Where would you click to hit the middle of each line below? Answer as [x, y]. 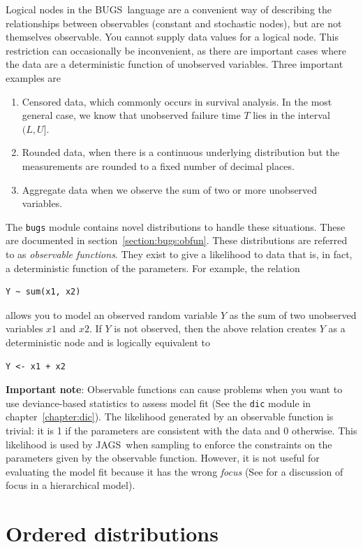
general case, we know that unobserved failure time [131, 115]
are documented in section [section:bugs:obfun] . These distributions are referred [177, 240]
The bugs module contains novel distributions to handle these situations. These [176, 226]
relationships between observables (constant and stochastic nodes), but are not [174, 23]
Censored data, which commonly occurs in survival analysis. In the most [177, 101]
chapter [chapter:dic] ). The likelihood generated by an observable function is [170, 417]
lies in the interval [291, 115]
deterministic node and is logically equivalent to [108, 342]
